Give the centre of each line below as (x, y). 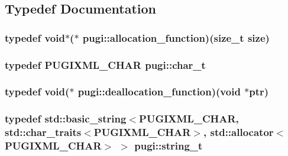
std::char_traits (43, 132)
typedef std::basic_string (66, 119)
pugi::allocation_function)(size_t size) (176, 37)
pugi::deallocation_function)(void (159, 92)
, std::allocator (238, 132)
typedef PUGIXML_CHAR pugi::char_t (105, 64)
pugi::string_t (169, 146)
